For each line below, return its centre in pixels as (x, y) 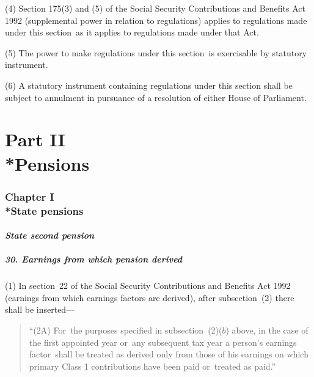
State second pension (50, 235)
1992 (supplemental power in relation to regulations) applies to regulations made (156, 20)
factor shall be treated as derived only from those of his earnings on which (169, 354)
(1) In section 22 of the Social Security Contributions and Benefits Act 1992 (148, 286)
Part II (35, 139)
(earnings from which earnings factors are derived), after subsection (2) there (150, 297)
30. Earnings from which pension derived (94, 259)
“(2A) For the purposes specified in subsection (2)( (126, 330)
